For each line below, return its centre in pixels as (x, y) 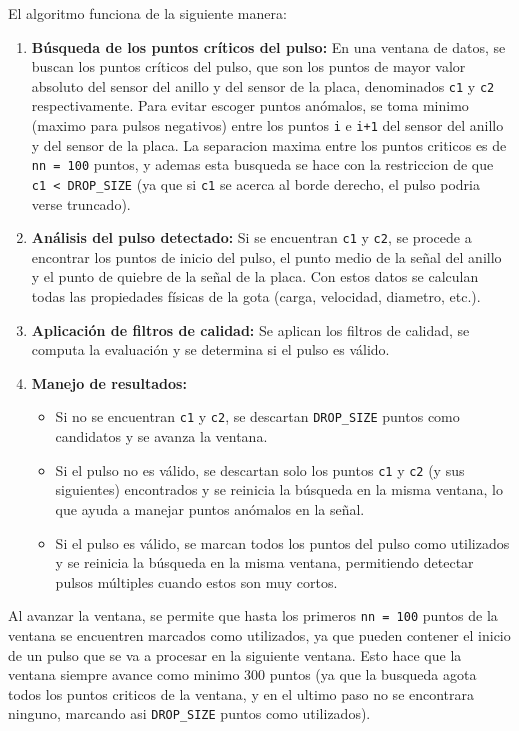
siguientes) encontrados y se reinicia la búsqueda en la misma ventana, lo (279, 489)
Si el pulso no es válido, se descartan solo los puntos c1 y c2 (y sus (260, 469)
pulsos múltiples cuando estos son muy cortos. (196, 581)
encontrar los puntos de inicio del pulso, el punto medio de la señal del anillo (266, 256)
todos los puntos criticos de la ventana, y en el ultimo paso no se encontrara (241, 693)
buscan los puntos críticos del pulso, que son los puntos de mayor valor (248, 66)
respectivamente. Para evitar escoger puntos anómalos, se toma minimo (250, 105)
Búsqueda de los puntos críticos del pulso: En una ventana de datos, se (268, 46)
